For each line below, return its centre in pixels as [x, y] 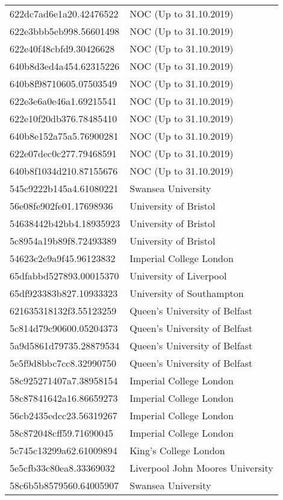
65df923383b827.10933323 [64, 293]
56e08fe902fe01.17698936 [61, 206]
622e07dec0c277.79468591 [63, 153]
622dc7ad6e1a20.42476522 [64, 14]
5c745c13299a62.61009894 [64, 450]
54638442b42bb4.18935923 [65, 223]
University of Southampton [187, 293]
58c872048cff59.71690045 [61, 433]
